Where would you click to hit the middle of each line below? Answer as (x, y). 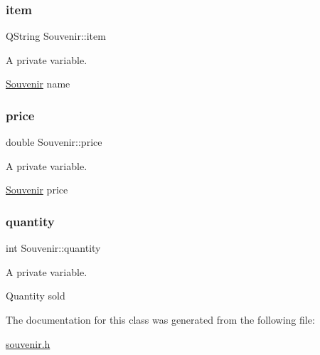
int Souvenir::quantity (53, 248)
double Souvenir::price (54, 142)
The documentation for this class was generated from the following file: (160, 319)
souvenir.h (28, 343)
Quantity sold (36, 296)
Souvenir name (38, 84)
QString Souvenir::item (56, 36)
